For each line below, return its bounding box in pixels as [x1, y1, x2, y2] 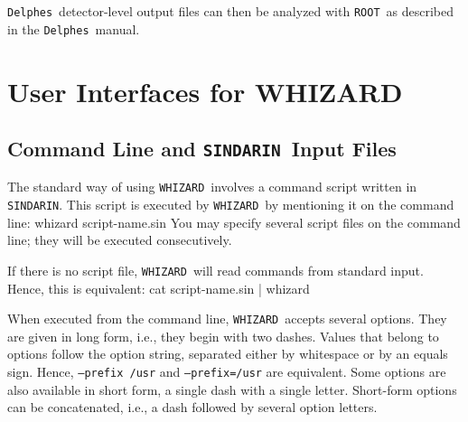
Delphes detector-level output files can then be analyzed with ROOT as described [7, 2, 454, 20]
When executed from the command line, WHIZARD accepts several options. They [7, 309, 447, 328]
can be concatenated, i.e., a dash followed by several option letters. [7, 398, 378, 417]
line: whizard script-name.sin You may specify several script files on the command [7, 212, 461, 231]
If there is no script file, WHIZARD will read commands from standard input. [7, 260, 424, 279]
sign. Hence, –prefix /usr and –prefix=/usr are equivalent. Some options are [7, 362, 446, 381]
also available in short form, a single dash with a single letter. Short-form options [7, 380, 457, 399]
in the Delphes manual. [7, 19, 140, 38]
